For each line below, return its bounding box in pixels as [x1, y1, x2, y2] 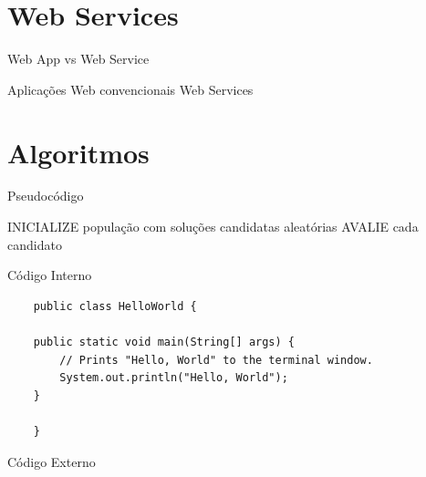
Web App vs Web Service [7, 49, 150, 68]
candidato [7, 234, 62, 254]
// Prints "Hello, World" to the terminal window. [59, 353, 373, 367]
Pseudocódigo [7, 186, 84, 205]
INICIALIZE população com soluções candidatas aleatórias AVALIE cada [7, 217, 419, 236]
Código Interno [7, 265, 92, 285]
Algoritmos [7, 133, 150, 171]
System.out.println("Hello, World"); [59, 371, 288, 385]
